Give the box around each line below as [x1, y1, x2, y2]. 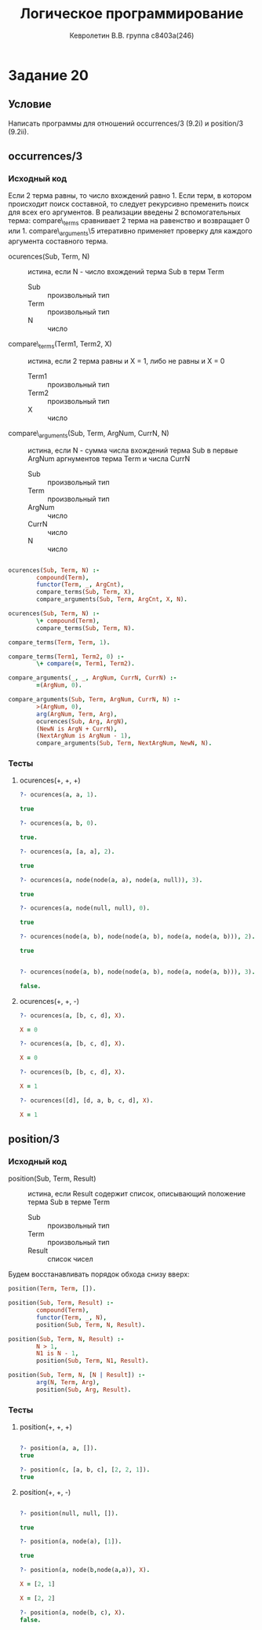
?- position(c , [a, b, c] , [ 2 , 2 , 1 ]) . [19, 1466, 151, 1474]
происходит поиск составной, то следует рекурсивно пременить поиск [8, 200, 249, 209]
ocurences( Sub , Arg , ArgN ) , [36, 717, 128, 725]
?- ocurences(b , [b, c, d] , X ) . [19, 1068, 126, 1076]
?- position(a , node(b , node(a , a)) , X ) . [19, 1566, 151, 1574]
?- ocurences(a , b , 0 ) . [19, 819, 98, 827]
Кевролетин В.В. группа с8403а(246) [69, 31, 195, 40]
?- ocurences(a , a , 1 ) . [19, 791, 98, 799]
